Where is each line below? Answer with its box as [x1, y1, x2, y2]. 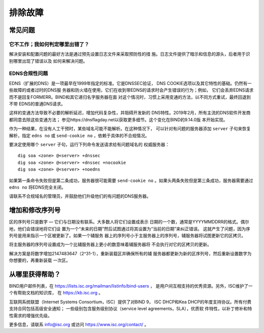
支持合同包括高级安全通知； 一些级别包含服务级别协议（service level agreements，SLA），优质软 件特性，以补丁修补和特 [9, 306, 252, 311]
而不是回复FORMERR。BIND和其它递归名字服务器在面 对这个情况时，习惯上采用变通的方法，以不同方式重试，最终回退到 [9, 94, 251, 100]
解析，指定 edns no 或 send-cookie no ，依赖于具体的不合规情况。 [9, 133, 150, 138]
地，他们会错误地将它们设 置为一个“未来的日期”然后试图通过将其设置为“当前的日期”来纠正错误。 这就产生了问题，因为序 [9, 225, 250, 232]
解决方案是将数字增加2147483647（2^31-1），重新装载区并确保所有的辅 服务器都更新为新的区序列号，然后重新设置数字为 [9, 250, 252, 256]
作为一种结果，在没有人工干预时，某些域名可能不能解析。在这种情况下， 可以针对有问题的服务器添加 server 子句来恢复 [9, 126, 251, 132]
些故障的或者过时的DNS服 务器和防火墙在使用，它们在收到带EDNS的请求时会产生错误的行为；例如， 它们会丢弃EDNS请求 [9, 87, 254, 93]
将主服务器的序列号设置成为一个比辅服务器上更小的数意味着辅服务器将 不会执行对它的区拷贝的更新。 [9, 242, 212, 247]
